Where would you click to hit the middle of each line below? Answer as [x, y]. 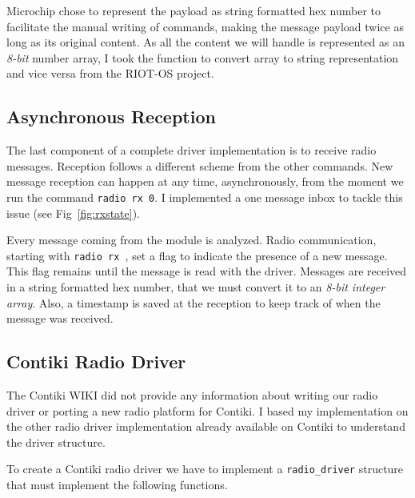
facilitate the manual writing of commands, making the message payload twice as [205, 26]
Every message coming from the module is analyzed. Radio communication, [192, 240]
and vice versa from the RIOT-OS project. [110, 73]
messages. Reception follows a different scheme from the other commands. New [200, 165]
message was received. [60, 318]
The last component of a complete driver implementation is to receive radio [192, 150]
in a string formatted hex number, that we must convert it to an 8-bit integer [196, 287]
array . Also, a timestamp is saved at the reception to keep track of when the [194, 302]
